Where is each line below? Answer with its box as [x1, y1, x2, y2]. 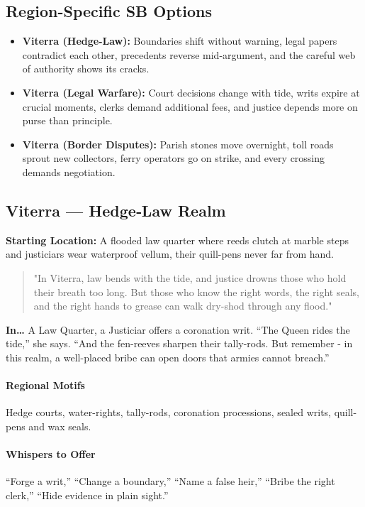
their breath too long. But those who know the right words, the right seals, [33, 284, 359, 299]
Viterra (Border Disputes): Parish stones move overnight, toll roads [22, 136, 334, 151]
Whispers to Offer [6, 447, 96, 462]
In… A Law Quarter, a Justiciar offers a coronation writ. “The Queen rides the [6, 322, 350, 337]
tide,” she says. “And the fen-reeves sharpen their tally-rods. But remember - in [6, 336, 353, 351]
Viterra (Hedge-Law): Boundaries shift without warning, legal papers [22, 33, 337, 48]
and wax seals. [28, 418, 91, 433]
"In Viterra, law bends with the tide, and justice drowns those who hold [33, 270, 347, 285]
